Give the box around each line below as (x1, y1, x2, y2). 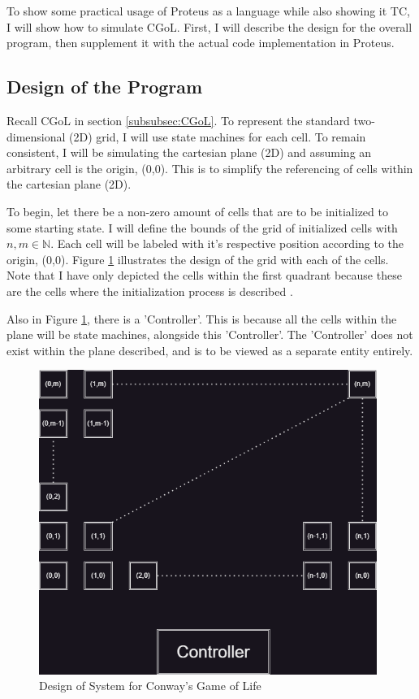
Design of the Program (6, 74, 203, 99)
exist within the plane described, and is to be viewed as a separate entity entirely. (6, 341, 413, 358)
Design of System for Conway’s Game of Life (39, 677, 261, 694)
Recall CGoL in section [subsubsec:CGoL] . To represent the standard (6, 111, 350, 128)
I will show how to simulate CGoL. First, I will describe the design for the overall (6, 18, 413, 35)
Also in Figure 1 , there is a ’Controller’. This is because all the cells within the (6, 310, 397, 327)
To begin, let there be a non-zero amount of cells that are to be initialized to (6, 202, 388, 219)
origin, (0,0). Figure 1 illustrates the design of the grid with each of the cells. (6, 250, 389, 267)
